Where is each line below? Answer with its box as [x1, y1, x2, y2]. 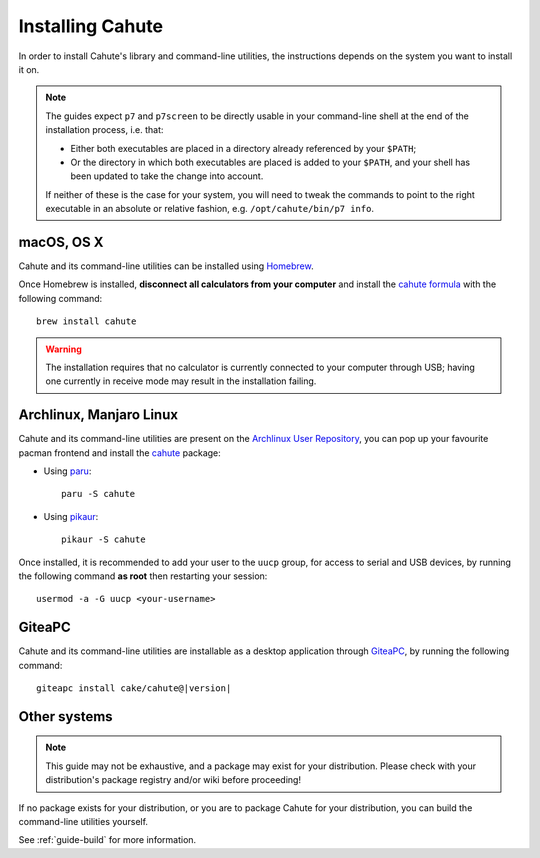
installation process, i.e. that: [45, 124, 164, 136]
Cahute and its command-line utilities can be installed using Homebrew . [18, 260, 314, 272]
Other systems [18, 708, 114, 725]
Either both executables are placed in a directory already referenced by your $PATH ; [70, 142, 417, 154]
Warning [45, 343, 82, 355]
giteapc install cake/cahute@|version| [36, 683, 232, 694]
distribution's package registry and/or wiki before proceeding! [45, 774, 302, 786]
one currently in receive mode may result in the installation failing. [45, 375, 317, 387]
